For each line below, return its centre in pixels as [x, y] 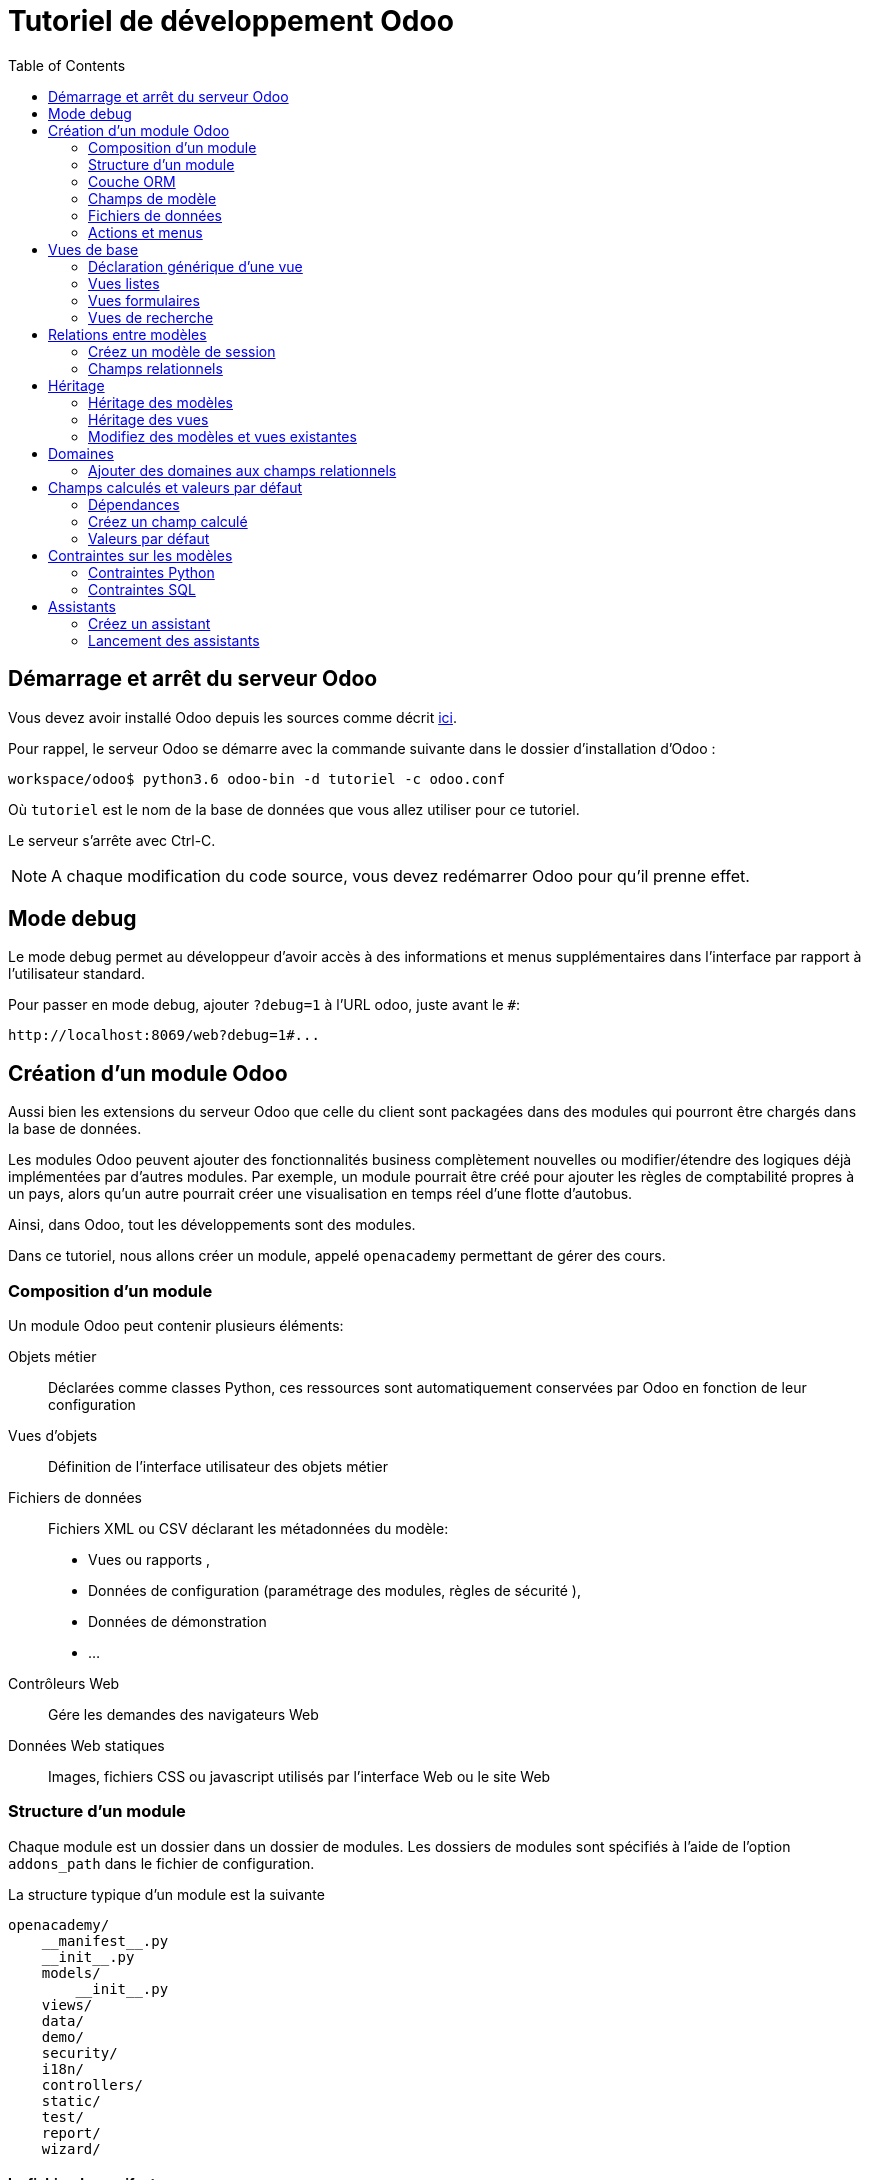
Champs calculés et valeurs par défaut [175, 487]
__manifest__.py [105, 1940]
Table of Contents [67, 65]
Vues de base [93, 249]
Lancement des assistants [174, 640]
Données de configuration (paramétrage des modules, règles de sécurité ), [334, 1591]
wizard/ [71, 2148]
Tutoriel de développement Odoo [231, 21]
